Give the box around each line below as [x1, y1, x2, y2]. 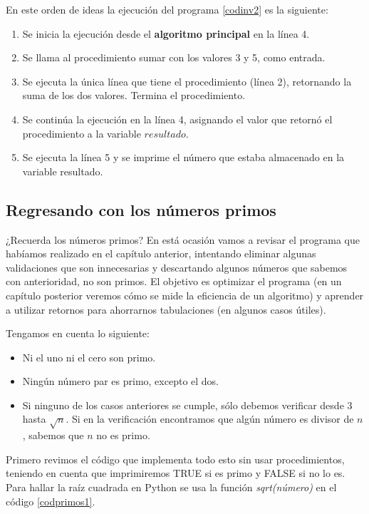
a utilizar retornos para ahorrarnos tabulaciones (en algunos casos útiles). [6, 302, 326, 317]
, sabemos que [22, 428, 84, 443]
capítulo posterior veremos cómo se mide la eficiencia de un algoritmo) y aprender [6, 287, 364, 302]
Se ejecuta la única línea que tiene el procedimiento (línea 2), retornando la [22, 73, 352, 88]
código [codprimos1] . [6, 493, 95, 508]
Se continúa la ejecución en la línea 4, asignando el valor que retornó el [22, 111, 333, 126]
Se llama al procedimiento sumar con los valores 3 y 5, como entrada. [22, 50, 326, 65]
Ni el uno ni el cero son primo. [22, 349, 156, 364]
